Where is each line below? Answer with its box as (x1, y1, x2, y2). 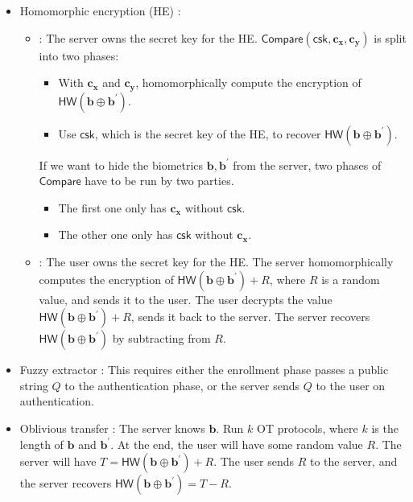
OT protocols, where (256, 419, 358, 436)
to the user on (316, 376, 386, 393)
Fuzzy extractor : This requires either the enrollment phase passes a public (19, 361, 389, 378)
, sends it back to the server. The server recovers (130, 308, 370, 325)
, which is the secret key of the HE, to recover (94, 125, 321, 142)
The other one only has (58, 226, 173, 243)
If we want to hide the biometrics (39, 156, 204, 173)
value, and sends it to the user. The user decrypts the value (39, 290, 332, 307)
